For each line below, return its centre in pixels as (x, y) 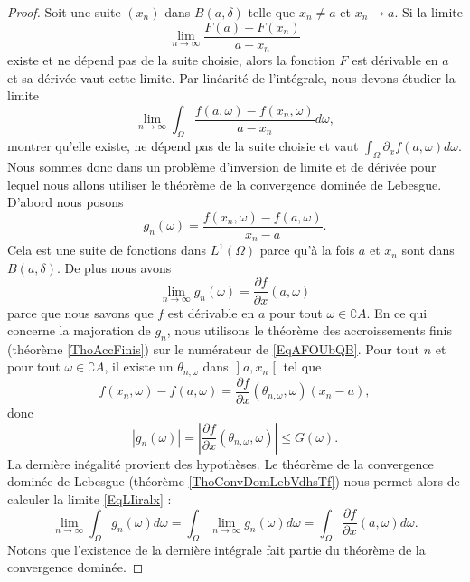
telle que (272, 12)
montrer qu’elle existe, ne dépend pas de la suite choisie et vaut (183, 146)
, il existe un (139, 366)
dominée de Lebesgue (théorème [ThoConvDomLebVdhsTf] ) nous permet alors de (234, 481)
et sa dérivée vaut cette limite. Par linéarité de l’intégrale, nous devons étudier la (231, 77)
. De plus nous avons (114, 267)
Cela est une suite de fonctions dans (107, 250)
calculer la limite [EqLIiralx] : (89, 498)
